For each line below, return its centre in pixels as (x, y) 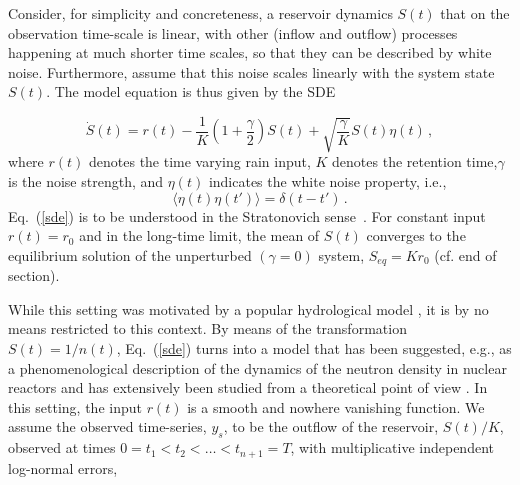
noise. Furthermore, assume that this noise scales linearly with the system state (251, 71)
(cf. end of (465, 254)
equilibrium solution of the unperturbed (130, 254)
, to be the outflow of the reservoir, (331, 426)
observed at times (62, 447)
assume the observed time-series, (107, 426)
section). (34, 275)
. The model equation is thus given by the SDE (191, 91)
